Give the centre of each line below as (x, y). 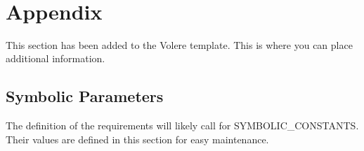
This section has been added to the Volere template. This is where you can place (179, 44)
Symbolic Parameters (85, 96)
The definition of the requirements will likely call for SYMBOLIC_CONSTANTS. (182, 125)
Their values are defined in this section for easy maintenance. (137, 139)
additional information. (56, 58)
